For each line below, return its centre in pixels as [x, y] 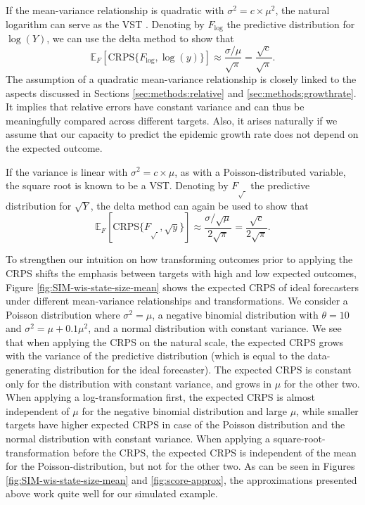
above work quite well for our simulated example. [112, 493]
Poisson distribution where [63, 314]
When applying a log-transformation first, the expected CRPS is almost [160, 397]
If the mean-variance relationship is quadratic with [115, 10]
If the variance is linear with [67, 171]
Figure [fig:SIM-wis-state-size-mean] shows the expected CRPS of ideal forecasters [182, 287]
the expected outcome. [54, 147]
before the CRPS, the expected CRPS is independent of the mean [214, 452]
